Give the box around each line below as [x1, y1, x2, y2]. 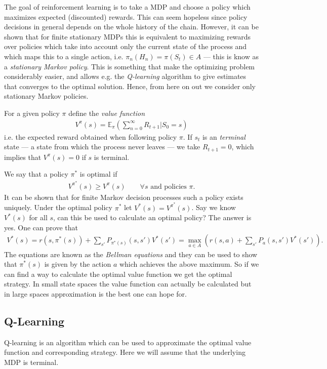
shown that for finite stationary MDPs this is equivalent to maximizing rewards [4, 31, 251, 42]
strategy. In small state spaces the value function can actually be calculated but [4, 278, 252, 289]
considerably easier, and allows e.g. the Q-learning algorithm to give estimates [4, 71, 247, 81]
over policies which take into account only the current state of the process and [4, 41, 247, 52]
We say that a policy [4, 169, 68, 179]
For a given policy [4, 107, 60, 118]
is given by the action [44, 259, 111, 269]
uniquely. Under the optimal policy [4, 202, 112, 213]
